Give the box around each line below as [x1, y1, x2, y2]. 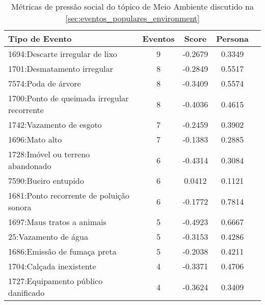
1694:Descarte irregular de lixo [8, 48, 117, 60]
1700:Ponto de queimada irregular [8, 92, 129, 104]
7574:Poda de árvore [8, 77, 81, 89]
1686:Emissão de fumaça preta [8, 245, 117, 257]
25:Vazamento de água [8, 231, 88, 242]
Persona [216, 33, 249, 44]
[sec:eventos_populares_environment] [65, 12, 200, 24]
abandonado [8, 160, 51, 172]
